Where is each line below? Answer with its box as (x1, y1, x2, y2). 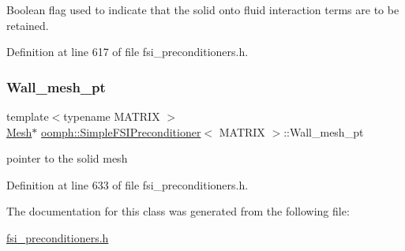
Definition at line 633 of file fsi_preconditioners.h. (6, 176, 249, 193)
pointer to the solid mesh (6, 150, 128, 167)
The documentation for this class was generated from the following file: (6, 203, 350, 219)
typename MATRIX (63, 108, 160, 124)
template (6, 108, 49, 124)
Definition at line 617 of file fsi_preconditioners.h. (6, 43, 249, 60)
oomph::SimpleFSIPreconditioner (41, 123, 201, 140)
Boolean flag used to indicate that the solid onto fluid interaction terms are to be (6, 2, 399, 17)
